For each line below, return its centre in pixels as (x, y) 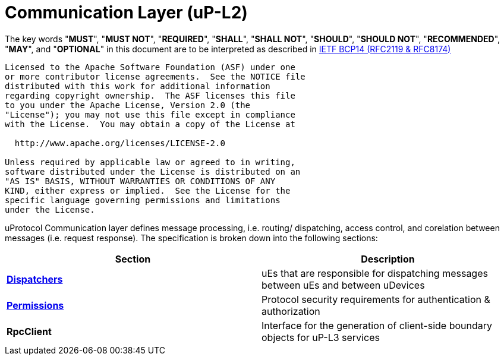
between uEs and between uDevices (343, 285)
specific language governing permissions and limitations (143, 200)
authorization (291, 311)
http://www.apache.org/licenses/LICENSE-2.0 (120, 143)
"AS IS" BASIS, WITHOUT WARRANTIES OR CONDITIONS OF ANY (140, 181)
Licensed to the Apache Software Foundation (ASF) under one (150, 67)
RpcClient (29, 331)
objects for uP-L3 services (321, 337)
